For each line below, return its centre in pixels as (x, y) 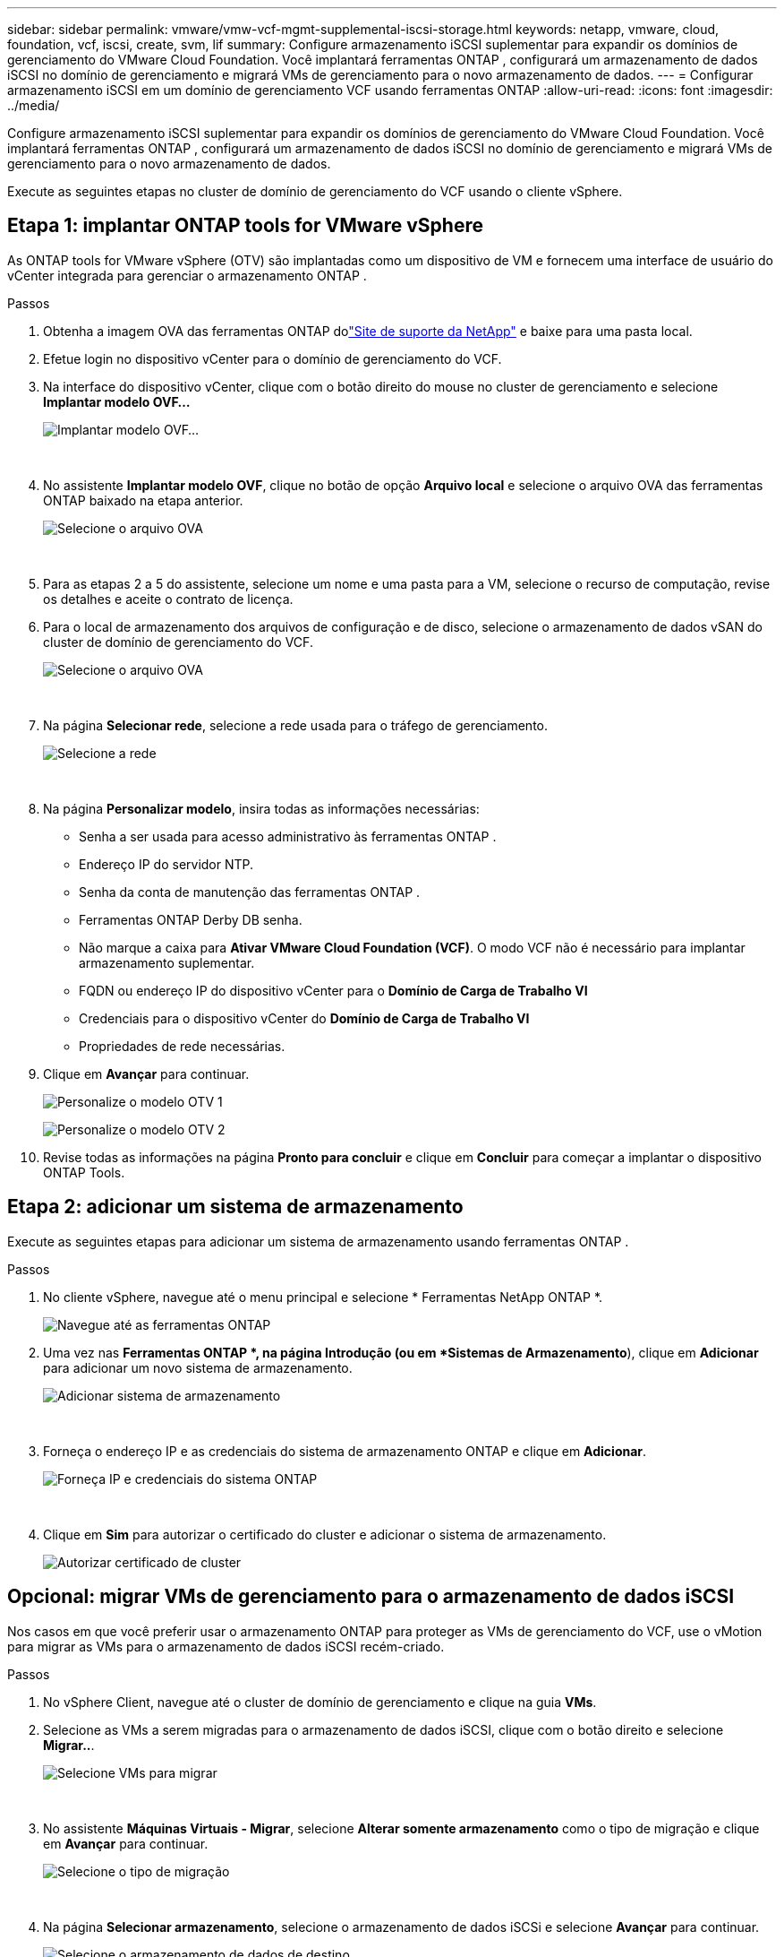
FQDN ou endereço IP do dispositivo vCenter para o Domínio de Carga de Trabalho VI (333, 990)
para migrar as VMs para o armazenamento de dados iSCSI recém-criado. (226, 1646)
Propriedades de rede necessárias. (182, 1046)
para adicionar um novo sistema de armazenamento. (198, 1367)
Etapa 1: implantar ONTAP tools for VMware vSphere (245, 226)
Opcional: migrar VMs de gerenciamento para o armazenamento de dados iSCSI (371, 1597)
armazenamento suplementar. (167, 962)
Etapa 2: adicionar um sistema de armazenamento (235, 1207)
